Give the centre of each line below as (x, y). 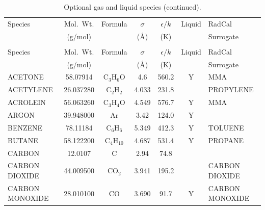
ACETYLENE (30, 89)
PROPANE (226, 140)
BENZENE (25, 127)
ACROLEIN (27, 102)
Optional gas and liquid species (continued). (132, 7)
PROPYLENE (231, 89)
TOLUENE (226, 127)
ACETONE (26, 77)
